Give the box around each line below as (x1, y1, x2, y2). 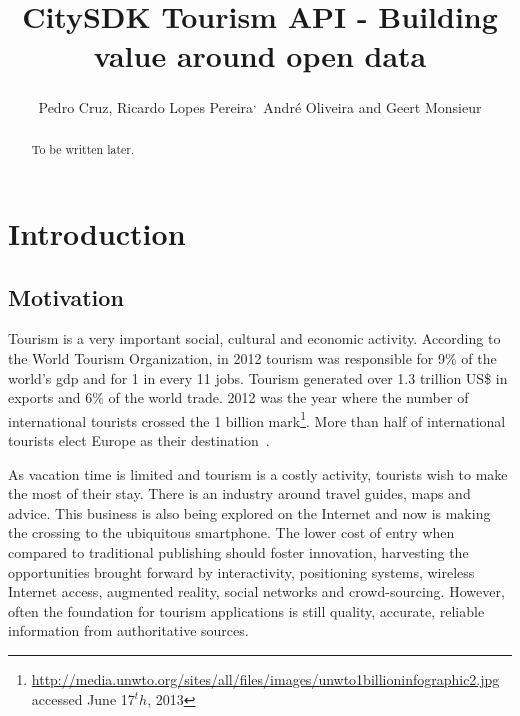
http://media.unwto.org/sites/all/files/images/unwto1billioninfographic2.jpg (31, 668, 500, 689)
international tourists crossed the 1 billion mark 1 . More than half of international (8, 407, 506, 431)
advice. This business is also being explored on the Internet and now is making (8, 502, 491, 523)
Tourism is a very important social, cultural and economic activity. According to (8, 328, 501, 349)
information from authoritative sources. (8, 620, 249, 641)
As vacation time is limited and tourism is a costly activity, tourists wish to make (8, 463, 508, 484)
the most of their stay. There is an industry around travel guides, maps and (8, 483, 471, 504)
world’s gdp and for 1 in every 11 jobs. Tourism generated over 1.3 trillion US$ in (8, 367, 508, 388)
